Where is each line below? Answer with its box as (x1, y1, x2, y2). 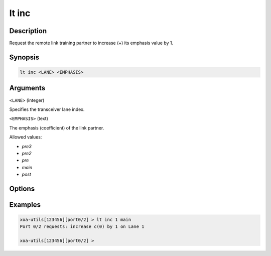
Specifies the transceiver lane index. (9, 106, 85, 112)
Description (9, 27, 47, 35)
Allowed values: (9, 134, 42, 140)
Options (9, 184, 35, 193)
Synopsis (9, 53, 40, 61)
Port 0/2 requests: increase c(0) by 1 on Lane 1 (20, 224, 145, 229)
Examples (9, 200, 41, 209)
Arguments (9, 84, 46, 92)
